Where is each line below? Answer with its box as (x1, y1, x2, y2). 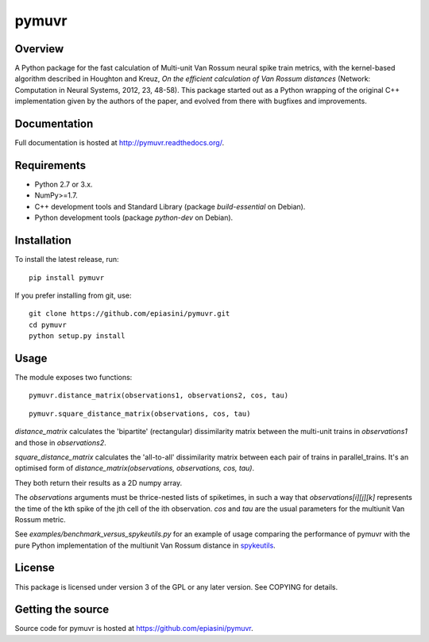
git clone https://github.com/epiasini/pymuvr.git (29, 309, 230, 318)
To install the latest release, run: (14, 255, 119, 264)
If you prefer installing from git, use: (14, 290, 132, 300)
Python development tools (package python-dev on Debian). (34, 213, 234, 222)
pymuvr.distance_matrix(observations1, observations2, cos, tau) (29, 391, 289, 400)
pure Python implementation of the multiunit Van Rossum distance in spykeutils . (14, 540, 276, 550)
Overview (14, 42, 64, 56)
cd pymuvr (29, 320, 67, 329)
